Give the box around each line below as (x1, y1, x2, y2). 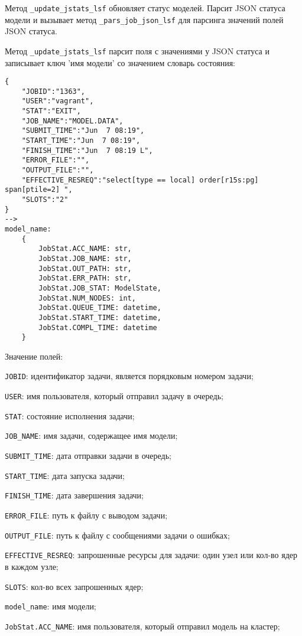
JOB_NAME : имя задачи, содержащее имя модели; (5, 429, 178, 442)
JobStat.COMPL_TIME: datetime (38, 323, 157, 332)
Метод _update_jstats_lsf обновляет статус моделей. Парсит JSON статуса (5, 2, 285, 14)
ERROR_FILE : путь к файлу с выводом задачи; (5, 509, 168, 521)
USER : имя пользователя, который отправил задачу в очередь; (5, 390, 223, 402)
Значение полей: (5, 350, 63, 362)
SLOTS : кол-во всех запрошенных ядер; (5, 580, 144, 592)
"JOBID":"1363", (21, 87, 86, 96)
